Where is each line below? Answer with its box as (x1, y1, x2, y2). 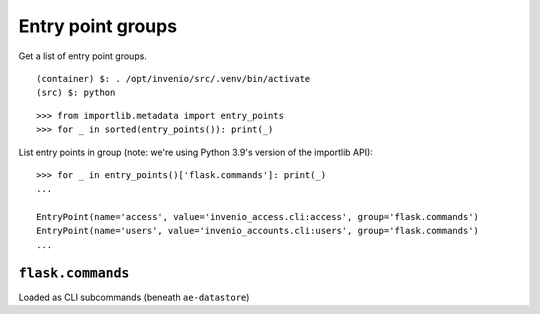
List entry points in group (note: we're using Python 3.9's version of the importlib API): (18, 146, 374, 158)
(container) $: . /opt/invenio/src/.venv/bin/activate (36, 73, 311, 84)
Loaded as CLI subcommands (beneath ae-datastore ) (18, 291, 250, 303)
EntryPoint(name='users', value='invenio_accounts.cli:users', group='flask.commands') (36, 225, 480, 237)
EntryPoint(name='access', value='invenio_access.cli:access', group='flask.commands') (36, 211, 480, 223)
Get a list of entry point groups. (18, 50, 147, 62)
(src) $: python (36, 87, 116, 99)
